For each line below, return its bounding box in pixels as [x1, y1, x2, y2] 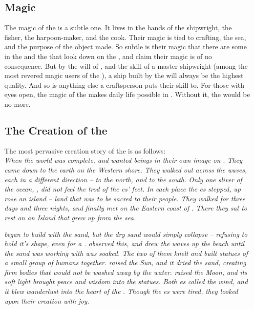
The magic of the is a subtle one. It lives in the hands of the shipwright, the [4, 22, 232, 33]
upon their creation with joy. [4, 295, 89, 306]
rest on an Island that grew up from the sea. [4, 212, 136, 222]
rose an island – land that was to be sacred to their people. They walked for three [4, 193, 245, 203]
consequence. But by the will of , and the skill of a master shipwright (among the [4, 60, 248, 71]
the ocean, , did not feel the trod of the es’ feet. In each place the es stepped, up [4, 184, 241, 194]
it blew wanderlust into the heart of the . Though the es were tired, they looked [4, 286, 238, 296]
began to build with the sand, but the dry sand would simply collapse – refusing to [4, 229, 248, 239]
